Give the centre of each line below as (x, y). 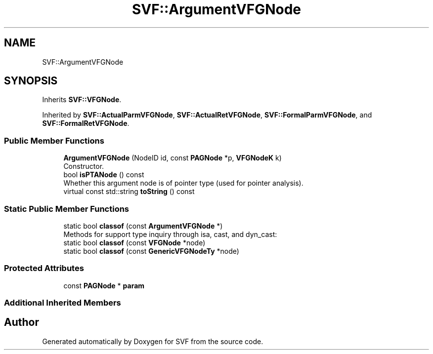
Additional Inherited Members (63, 303)
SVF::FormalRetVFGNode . (86, 123)
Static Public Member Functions (67, 209)
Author (22, 322)
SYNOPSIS (31, 81)
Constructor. (84, 166)
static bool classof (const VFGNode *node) (134, 242)
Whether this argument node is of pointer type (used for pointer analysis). (183, 183)
